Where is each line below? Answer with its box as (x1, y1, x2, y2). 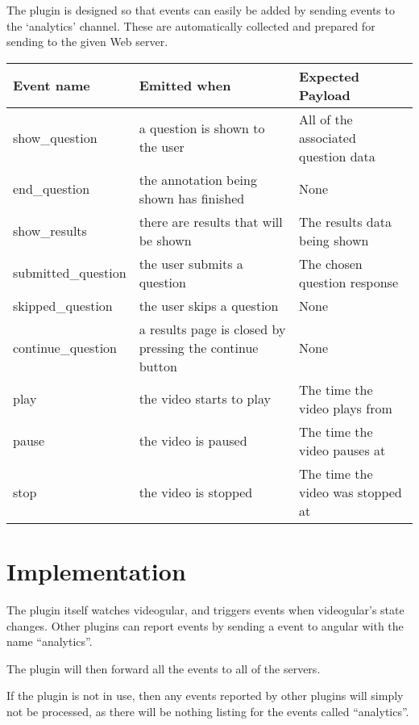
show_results (13, 221, 87, 241)
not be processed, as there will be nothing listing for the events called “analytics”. (6, 702, 409, 719)
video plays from (299, 398, 392, 417)
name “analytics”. (6, 633, 93, 650)
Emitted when (139, 76, 231, 95)
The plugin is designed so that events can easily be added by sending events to (6, 2, 395, 18)
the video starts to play (139, 389, 271, 409)
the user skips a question (139, 295, 279, 315)
